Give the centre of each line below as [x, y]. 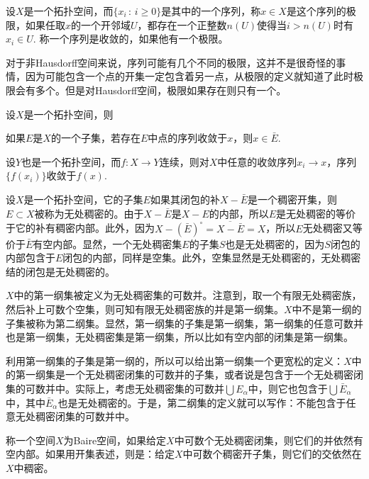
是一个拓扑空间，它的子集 [83, 199]
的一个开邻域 [101, 24]
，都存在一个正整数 [182, 24]
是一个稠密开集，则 [292, 199]
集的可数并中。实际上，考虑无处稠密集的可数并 [115, 388]
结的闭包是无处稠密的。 [60, 271]
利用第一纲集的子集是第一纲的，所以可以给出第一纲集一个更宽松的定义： [175, 360]
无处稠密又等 [332, 228]
